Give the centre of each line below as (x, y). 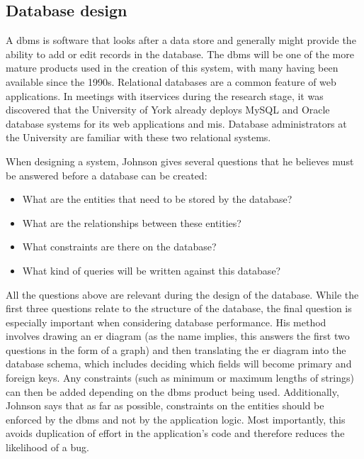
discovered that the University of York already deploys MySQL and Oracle (168, 110)
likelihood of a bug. (47, 447)
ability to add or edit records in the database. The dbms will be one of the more (180, 54)
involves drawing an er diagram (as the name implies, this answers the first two (178, 336)
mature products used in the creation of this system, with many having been (172, 68)
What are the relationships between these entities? (132, 222)
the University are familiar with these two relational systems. (138, 137)
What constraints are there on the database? (119, 247)
